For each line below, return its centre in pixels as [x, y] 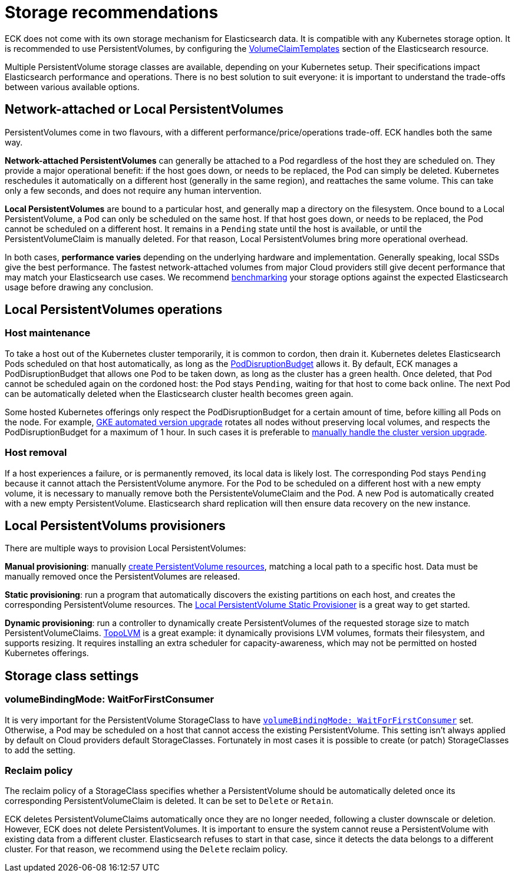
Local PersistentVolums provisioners [115, 525]
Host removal [36, 453]
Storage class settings [72, 676]
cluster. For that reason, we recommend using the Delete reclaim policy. [146, 849]
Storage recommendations [112, 12]
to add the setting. [40, 750]
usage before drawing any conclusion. [79, 287]
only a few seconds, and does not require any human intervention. [133, 190]
